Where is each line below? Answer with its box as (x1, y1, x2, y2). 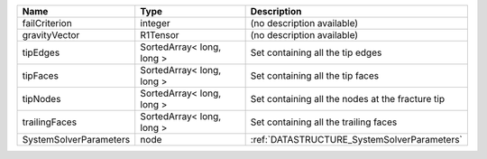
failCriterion (22, 17, 72, 29)
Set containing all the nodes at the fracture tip (250, 93, 446, 105)
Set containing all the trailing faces (250, 116, 398, 128)
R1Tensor (140, 29, 179, 41)
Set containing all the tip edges (250, 46, 382, 59)
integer (140, 17, 170, 29)
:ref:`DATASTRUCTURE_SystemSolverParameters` (250, 134, 464, 145)
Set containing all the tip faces (250, 70, 380, 81)
